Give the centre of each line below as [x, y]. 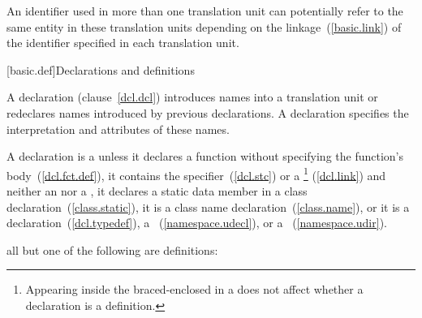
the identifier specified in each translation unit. [123, 43]
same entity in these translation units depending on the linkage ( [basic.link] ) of [204, 26]
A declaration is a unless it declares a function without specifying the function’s [205, 156]
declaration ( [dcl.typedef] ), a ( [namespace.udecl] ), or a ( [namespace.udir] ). [197, 223]
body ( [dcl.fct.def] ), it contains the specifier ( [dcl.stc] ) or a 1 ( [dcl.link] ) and [196, 174]
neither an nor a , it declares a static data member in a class [157, 191]
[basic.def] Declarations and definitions [101, 69]
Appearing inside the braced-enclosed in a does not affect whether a [194, 289]
